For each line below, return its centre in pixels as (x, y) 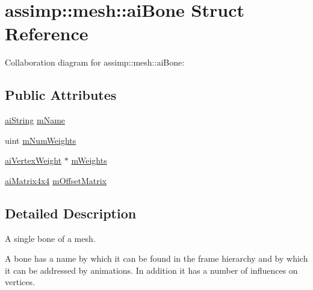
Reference (47, 33)
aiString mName (35, 120)
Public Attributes (61, 95)
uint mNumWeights (41, 140)
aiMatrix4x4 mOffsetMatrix (56, 180)
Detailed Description (71, 213)
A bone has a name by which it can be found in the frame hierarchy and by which (156, 258)
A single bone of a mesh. (50, 238)
